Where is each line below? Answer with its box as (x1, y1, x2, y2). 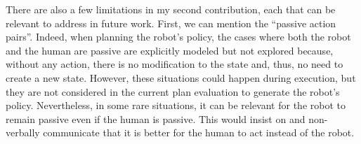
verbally (6, 125, 40, 140)
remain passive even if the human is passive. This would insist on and (6, 111, 306, 126)
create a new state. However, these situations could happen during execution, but (6, 70, 356, 85)
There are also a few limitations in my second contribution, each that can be (6, 2, 336, 16)
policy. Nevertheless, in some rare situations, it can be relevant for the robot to (6, 98, 346, 113)
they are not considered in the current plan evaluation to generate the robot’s (6, 84, 340, 99)
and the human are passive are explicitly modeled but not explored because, (6, 43, 334, 57)
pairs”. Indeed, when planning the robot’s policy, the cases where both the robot (6, 29, 351, 44)
